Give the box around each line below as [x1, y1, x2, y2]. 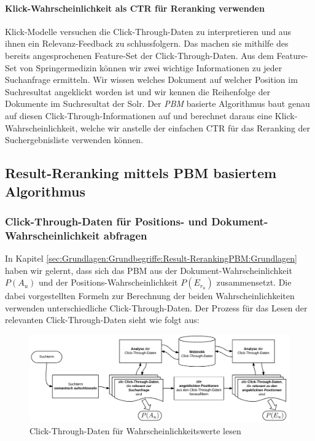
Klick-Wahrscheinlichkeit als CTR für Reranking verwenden [5, 1, 265, 14]
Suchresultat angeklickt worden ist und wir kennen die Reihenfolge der [5, 85, 271, 98]
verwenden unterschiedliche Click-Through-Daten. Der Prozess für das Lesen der [5, 301, 308, 314]
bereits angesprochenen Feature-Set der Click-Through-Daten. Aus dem [5, 49, 274, 61]
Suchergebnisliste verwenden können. [5, 133, 144, 146]
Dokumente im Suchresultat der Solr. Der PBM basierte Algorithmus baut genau [5, 97, 310, 110]
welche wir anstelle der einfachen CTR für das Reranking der [80, 121, 311, 134]
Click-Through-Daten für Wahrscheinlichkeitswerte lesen [29, 424, 241, 437]
